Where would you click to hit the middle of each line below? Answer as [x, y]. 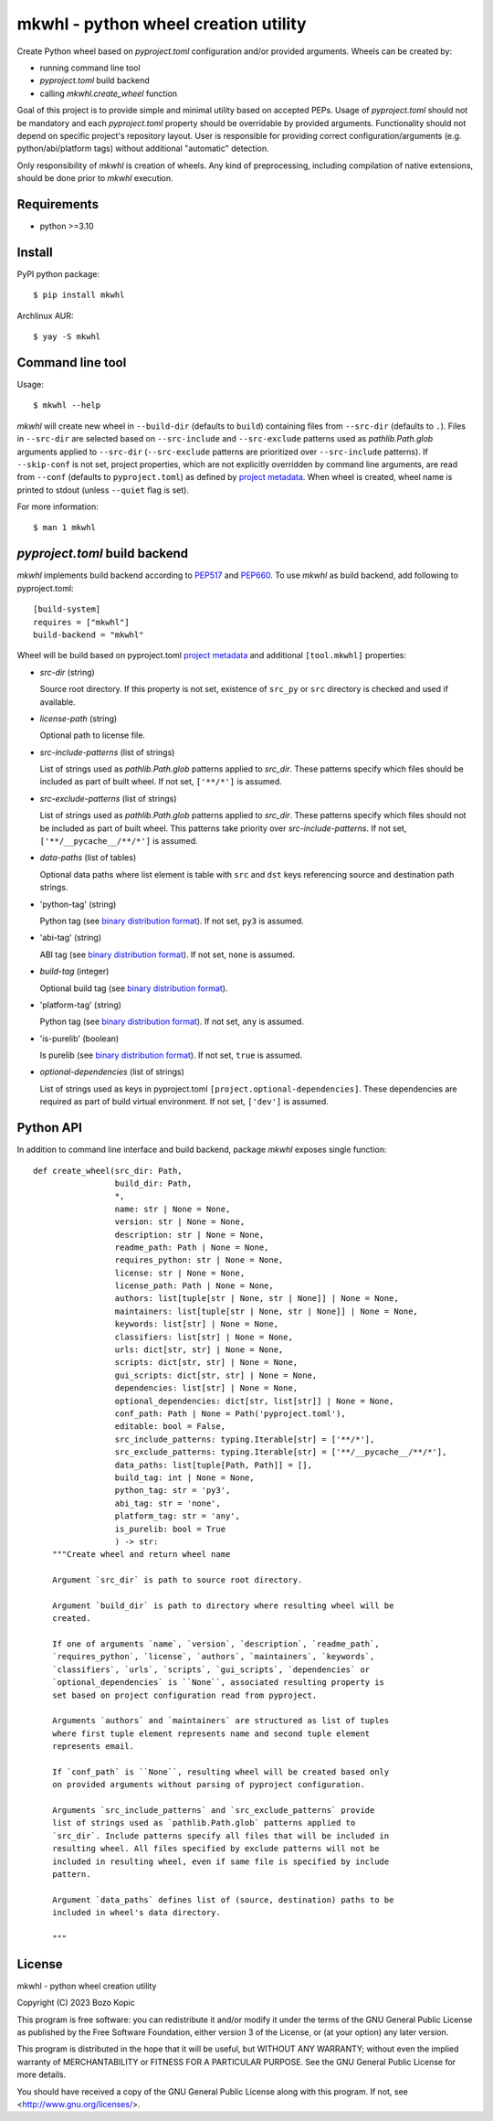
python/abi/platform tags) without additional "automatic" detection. [143, 149]
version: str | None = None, [180, 1222]
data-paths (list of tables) [88, 858]
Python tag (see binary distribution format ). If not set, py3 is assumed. [172, 921]
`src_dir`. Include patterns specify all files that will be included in [220, 1836]
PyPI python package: [58, 273]
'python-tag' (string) [78, 904]
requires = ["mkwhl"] [81, 622]
